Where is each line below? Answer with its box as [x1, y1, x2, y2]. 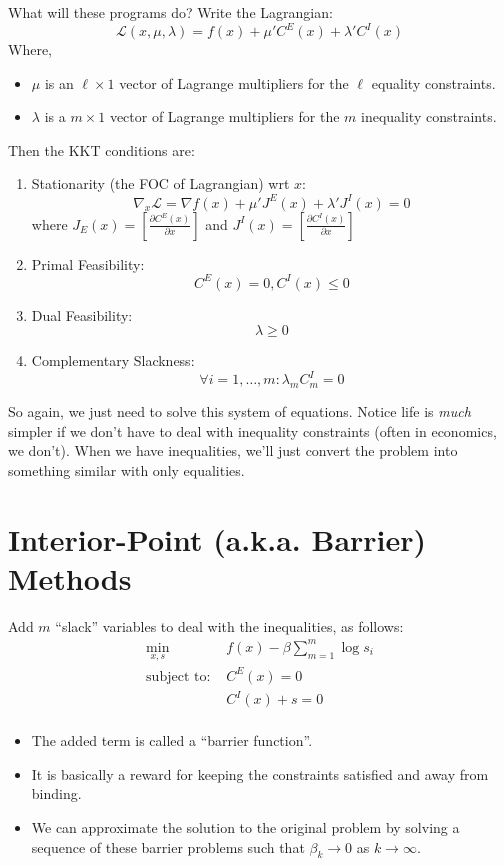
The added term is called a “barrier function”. [31, 730, 313, 751]
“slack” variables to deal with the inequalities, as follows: [55, 615, 404, 636]
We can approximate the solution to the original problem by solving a [31, 817, 460, 838]
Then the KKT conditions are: [8, 139, 195, 160]
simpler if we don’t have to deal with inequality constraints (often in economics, [8, 420, 497, 441]
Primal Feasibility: [31, 253, 145, 274]
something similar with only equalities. [8, 459, 245, 480]
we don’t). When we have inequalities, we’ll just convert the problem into [8, 440, 458, 461]
